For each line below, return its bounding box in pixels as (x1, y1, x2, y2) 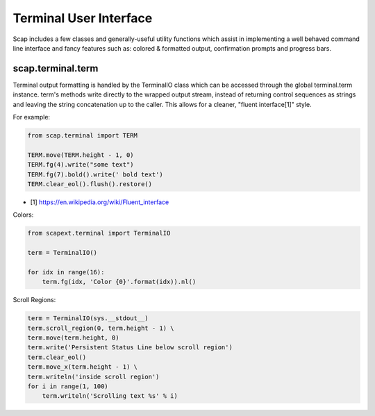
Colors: (12, 210, 34, 219)
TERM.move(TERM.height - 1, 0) (27, 151, 135, 159)
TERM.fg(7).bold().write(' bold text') (27, 170, 163, 178)
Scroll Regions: (12, 296, 56, 304)
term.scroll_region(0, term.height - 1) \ (27, 324, 174, 332)
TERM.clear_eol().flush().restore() (27, 180, 153, 188)
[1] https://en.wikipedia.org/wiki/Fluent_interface (30, 198, 169, 206)
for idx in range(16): (27, 268, 105, 276)
